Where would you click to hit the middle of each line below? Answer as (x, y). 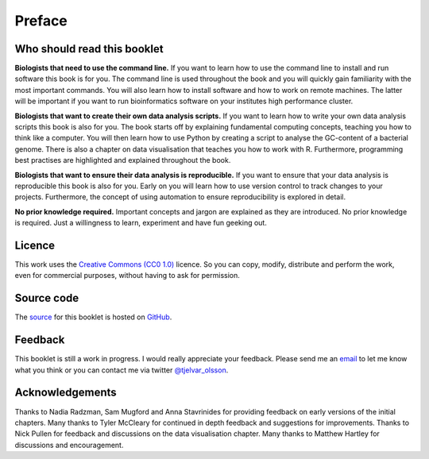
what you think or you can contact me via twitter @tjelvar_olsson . (122, 370)
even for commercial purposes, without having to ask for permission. (127, 276)
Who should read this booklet (89, 49)
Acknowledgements (66, 393)
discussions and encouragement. (69, 445)
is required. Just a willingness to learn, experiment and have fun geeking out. (141, 223)
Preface (41, 21)
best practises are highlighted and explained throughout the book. (123, 160)
